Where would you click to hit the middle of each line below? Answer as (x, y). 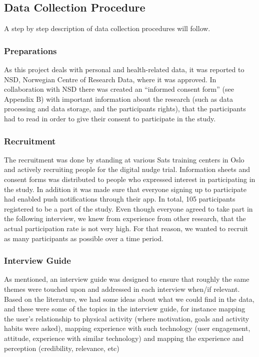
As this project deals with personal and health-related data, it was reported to (124, 69)
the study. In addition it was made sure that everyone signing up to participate (125, 189)
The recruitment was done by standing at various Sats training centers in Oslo (124, 159)
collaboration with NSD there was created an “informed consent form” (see (119, 89)
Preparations (30, 50)
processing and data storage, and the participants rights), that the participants (125, 109)
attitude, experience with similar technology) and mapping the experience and (124, 338)
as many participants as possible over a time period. (84, 238)
